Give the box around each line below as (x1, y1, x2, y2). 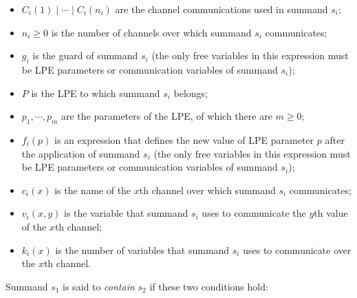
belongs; (173, 85, 208, 100)
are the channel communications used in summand (115, 2, 328, 16)
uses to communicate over (243, 242, 351, 257)
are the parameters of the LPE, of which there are (61, 109, 272, 123)
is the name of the (54, 182, 131, 197)
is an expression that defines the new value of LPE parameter (54, 132, 314, 147)
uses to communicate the (202, 206, 306, 220)
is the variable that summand (64, 206, 188, 220)
